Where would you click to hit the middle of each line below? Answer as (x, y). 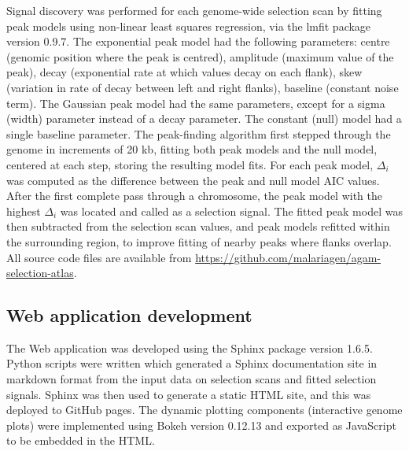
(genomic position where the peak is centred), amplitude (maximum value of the (200, 56)
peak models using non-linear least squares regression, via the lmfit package (189, 26)
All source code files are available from (99, 257)
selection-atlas (40, 273)
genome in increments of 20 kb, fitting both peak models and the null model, (192, 149)
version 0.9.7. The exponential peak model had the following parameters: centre (198, 41)
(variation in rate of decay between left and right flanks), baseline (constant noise (203, 87)
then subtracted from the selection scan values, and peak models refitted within (198, 226)
